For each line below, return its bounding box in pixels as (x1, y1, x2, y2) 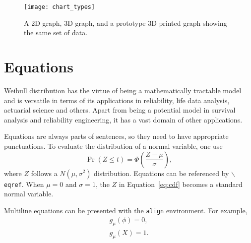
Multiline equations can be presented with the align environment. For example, (4, 205, 248, 215)
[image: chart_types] (24, 3, 95, 10)
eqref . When (4, 179, 44, 189)
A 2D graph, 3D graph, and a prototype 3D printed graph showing (24, 17, 227, 28)
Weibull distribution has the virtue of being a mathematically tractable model (4, 85, 242, 95)
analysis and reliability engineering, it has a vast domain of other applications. (4, 114, 243, 124)
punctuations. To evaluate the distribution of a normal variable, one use (4, 140, 223, 151)
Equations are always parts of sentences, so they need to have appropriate (4, 131, 229, 141)
